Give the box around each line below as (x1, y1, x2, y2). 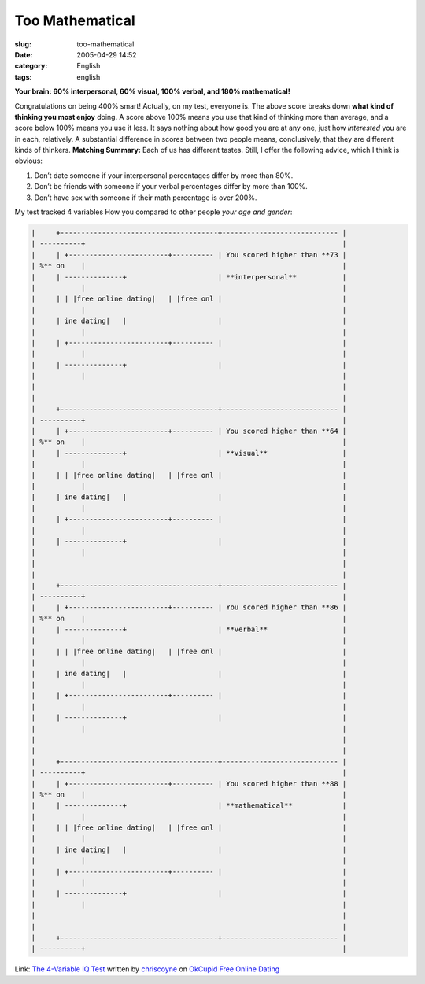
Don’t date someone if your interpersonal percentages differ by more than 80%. (34, 170, 294, 180)
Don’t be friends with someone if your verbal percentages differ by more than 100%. (34, 182, 309, 191)
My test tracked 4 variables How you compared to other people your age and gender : (14, 207, 293, 216)
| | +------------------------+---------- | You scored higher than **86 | (31, 603, 347, 612)
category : (14, 61, 48, 71)
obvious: (14, 156, 43, 165)
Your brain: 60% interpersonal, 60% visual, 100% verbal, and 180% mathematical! (14, 87, 290, 96)
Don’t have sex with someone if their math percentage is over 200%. (34, 193, 257, 202)
